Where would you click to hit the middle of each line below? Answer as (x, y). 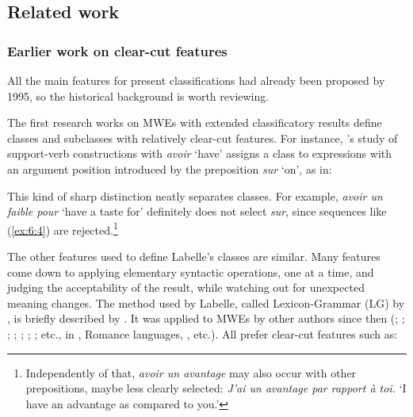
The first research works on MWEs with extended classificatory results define (195, 122)
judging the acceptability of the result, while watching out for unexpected (186, 287)
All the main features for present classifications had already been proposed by (196, 80)
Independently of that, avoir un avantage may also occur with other (191, 372)
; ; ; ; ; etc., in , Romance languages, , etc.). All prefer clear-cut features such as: (203, 333)
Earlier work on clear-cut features (117, 50)
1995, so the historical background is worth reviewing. (138, 96)
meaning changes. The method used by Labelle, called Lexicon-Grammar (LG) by (206, 302)
